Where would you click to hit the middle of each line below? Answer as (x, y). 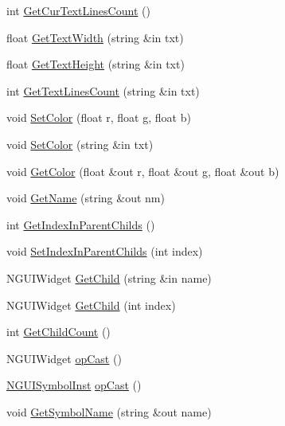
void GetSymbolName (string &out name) (109, 411)
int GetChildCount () (59, 332)
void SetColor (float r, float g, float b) (99, 117)
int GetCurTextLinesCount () (78, 10)
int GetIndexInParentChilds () (81, 224)
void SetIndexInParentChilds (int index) (105, 251)
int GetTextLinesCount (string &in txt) (103, 90)
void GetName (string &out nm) (86, 198)
